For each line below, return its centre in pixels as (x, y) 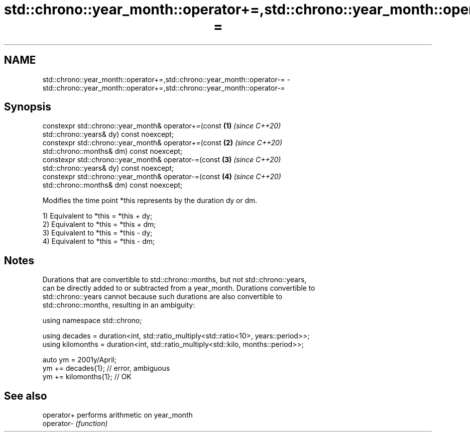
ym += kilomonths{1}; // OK (87, 377)
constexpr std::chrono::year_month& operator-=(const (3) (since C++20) (162, 160)
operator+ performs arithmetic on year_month (117, 415)
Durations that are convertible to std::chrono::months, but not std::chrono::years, (175, 280)
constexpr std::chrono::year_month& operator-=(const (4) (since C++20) (162, 177)
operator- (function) (75, 424)
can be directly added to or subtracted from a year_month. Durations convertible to (179, 288)
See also (26, 396)
